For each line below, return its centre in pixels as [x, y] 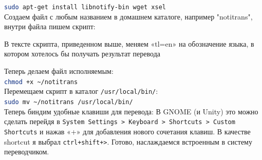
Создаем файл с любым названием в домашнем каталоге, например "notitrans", [128, 16]
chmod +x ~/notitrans [41, 82]
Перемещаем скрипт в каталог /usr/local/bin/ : [81, 91]
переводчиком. [27, 152]
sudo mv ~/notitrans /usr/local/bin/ [69, 102]
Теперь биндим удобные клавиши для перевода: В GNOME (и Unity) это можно [131, 111]
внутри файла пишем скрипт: [50, 26]
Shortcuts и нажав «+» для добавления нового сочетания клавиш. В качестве [127, 131]
